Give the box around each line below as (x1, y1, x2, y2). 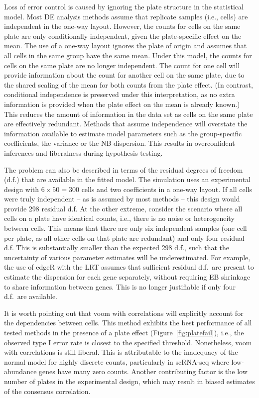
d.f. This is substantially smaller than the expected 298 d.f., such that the (4, 242, 230, 253)
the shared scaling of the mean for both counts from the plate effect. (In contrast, (4, 79, 253, 90)
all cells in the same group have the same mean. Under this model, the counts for (4, 50, 252, 60)
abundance (4, 366, 37, 377)
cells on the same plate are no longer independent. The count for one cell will (4, 60, 240, 70)
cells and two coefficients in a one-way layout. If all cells (81, 184, 253, 194)
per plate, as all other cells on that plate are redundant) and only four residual (4, 232, 245, 243)
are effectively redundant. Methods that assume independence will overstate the (4, 118, 248, 129)
